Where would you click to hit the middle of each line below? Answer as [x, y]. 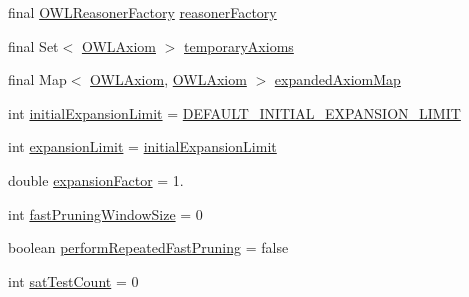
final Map [37, 79]
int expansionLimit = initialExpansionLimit [142, 146]
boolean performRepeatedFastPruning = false [148, 247]
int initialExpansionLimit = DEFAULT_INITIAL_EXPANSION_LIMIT [234, 112]
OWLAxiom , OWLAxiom [168, 79]
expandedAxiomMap [337, 79]
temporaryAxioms [239, 45]
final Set [33, 45]
